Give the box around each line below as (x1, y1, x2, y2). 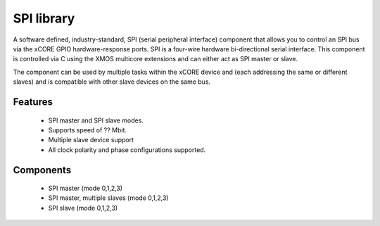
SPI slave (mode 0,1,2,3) (48, 203, 118, 212)
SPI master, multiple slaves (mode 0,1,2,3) (48, 194, 169, 202)
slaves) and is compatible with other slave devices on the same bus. (13, 77, 211, 86)
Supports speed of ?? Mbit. (48, 125, 127, 134)
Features (13, 96, 53, 108)
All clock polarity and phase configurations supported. (48, 145, 206, 154)
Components (13, 164, 72, 176)
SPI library (13, 11, 75, 26)
